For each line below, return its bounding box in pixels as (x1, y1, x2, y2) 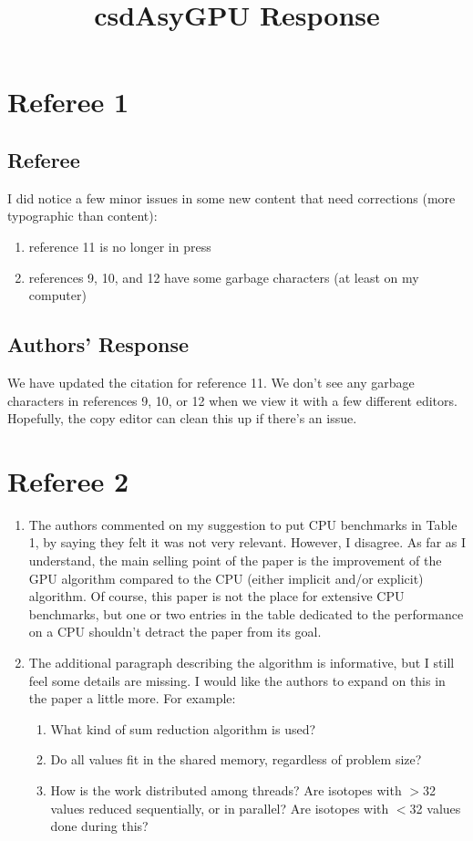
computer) (28, 286, 87, 305)
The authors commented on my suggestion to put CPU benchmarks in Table (28, 514, 458, 534)
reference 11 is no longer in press (28, 236, 211, 255)
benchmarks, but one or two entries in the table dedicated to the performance (28, 604, 464, 623)
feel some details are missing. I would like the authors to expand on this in (28, 670, 446, 690)
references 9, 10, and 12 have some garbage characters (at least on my (28, 267, 419, 286)
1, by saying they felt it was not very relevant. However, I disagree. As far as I (28, 533, 467, 552)
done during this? (50, 816, 149, 836)
